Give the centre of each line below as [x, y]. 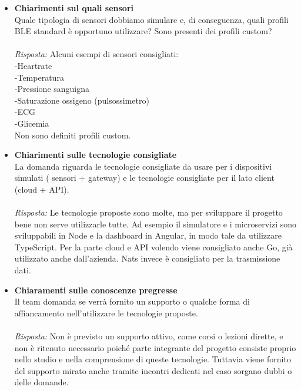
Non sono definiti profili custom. [73, 135]
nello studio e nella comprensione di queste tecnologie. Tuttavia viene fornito [153, 359]
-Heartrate [33, 65]
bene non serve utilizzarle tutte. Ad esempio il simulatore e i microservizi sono [155, 224]
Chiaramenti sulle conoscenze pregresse [96, 290]
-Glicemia [32, 123]
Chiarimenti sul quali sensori [74, 8]
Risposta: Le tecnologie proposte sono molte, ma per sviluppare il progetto [148, 212]
